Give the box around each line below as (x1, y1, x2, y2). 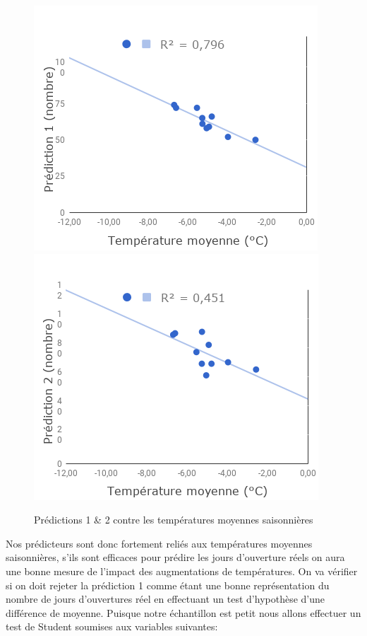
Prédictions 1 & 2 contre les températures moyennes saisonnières (34, 512, 313, 527)
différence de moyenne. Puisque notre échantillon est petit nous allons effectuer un (6, 605, 361, 620)
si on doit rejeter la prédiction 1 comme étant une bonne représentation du (6, 577, 330, 592)
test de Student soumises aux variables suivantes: (6, 619, 218, 634)
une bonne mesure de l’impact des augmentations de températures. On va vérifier (6, 563, 358, 578)
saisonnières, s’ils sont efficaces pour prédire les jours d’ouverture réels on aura (6, 550, 345, 565)
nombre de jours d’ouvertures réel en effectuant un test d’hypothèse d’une (6, 591, 325, 606)
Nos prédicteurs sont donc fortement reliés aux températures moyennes (6, 536, 313, 550)
